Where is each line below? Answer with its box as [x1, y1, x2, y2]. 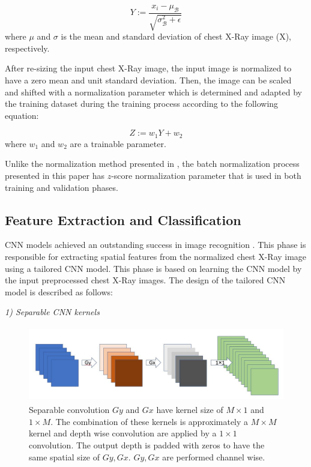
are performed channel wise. [162, 450, 265, 463]
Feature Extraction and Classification [5, 210, 241, 229]
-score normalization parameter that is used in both [111, 169, 301, 182]
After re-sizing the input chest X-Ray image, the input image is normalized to [5, 62, 292, 74]
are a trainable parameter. [70, 137, 166, 149]
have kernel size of [156, 403, 223, 416]
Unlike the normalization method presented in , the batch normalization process [5, 157, 300, 170]
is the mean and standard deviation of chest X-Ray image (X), [61, 30, 292, 43]
